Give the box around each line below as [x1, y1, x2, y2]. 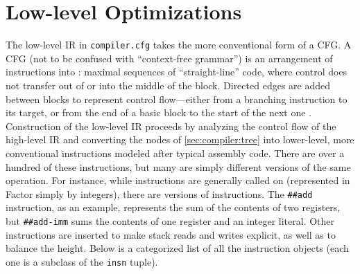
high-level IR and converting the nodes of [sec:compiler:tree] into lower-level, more [6, 132, 354, 147]
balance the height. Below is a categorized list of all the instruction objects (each [6, 241, 349, 255]
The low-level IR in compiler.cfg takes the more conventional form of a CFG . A [6, 37, 352, 52]
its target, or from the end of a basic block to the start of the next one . [6, 105, 311, 120]
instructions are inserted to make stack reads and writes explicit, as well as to [6, 227, 336, 241]
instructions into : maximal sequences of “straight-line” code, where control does [6, 64, 348, 79]
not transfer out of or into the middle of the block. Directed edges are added [6, 77, 330, 92]
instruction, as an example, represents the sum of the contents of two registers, [6, 200, 341, 214]
